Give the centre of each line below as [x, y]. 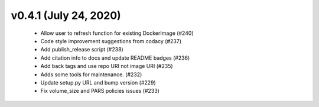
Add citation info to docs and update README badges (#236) [115, 58]
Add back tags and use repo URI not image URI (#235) [107, 66]
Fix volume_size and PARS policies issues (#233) [100, 91]
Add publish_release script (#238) [82, 50]
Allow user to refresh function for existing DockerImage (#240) [117, 33]
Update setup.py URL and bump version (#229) [98, 82]
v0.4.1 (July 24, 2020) [66, 15]
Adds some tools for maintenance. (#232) [91, 74]
